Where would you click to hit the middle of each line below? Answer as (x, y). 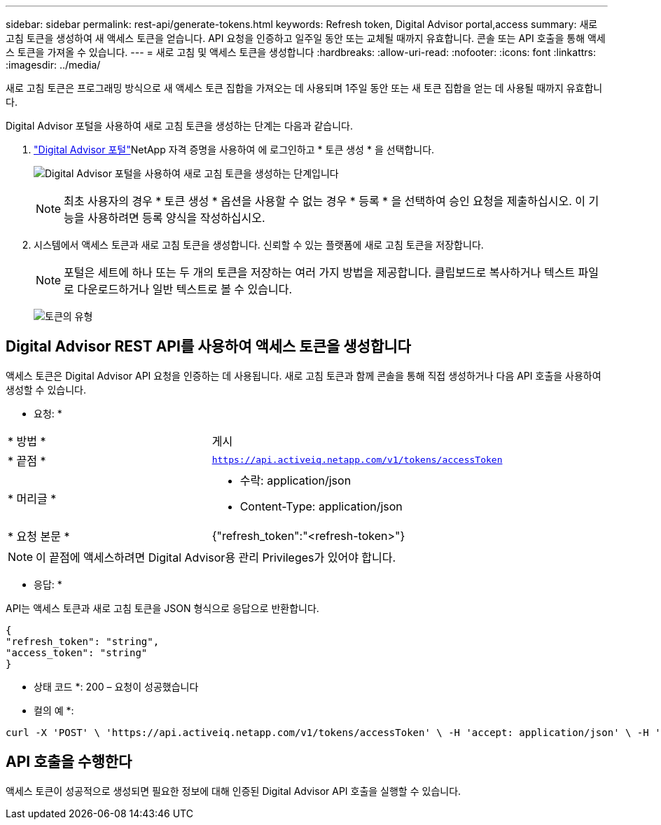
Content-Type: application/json (321, 506)
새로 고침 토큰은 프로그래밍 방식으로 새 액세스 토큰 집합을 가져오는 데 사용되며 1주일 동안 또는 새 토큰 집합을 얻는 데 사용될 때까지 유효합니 (304, 88)
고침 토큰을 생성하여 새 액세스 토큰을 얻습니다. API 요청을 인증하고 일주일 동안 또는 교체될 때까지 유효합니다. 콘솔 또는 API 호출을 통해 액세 (306, 38)
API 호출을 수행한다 (69, 762)
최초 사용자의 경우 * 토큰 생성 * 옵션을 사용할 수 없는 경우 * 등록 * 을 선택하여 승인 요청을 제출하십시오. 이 (325, 201)
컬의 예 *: (54, 710)
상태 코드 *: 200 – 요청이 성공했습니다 (116, 686)
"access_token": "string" (77, 652)
